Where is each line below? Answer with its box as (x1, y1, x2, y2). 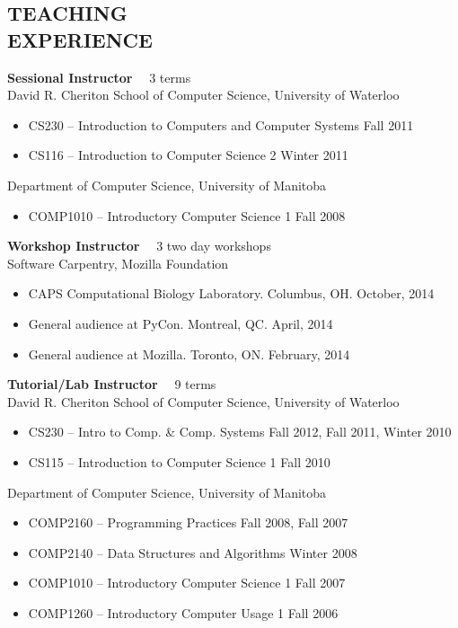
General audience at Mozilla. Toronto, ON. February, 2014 (28, 344, 350, 363)
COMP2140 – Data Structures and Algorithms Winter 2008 (28, 543, 357, 562)
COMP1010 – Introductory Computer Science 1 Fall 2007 (28, 573, 346, 592)
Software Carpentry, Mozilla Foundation (7, 253, 229, 272)
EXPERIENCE (7, 25, 153, 53)
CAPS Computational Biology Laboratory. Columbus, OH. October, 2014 (28, 284, 435, 303)
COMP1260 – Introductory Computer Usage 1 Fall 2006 (28, 603, 339, 622)
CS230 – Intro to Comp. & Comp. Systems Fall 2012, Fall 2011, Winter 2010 (28, 422, 452, 441)
